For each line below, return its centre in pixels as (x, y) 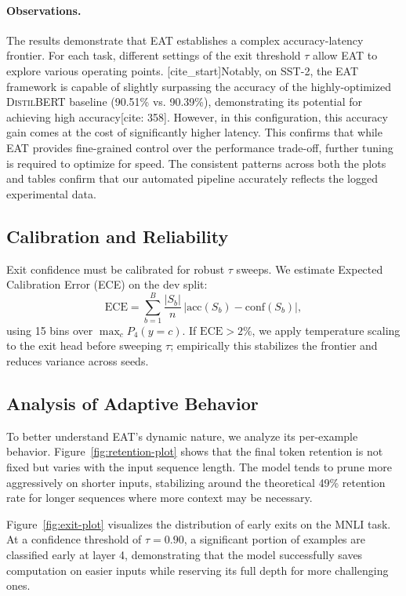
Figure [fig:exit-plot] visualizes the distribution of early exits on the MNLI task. (199, 523)
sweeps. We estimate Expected (310, 269)
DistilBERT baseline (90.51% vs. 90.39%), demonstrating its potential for (185, 102)
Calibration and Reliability (118, 236)
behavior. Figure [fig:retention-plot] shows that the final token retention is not (195, 451)
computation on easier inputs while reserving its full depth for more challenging (198, 570)
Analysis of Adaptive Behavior (132, 403)
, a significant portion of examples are (274, 539)
